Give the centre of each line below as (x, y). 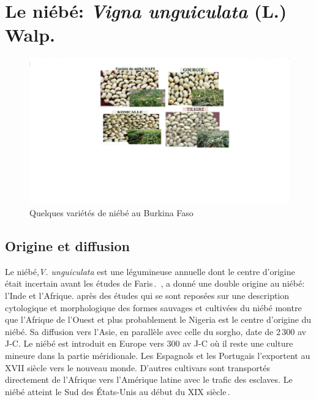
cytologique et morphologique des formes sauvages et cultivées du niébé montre (153, 307)
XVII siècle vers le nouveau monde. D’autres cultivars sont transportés (137, 367)
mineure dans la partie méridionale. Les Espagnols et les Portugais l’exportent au (158, 355)
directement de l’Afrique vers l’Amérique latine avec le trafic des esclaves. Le (149, 379)
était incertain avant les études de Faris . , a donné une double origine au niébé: (155, 283)
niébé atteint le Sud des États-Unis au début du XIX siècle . (118, 391)
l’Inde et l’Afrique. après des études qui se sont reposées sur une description (147, 295)
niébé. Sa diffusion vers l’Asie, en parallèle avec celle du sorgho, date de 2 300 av (156, 331)
